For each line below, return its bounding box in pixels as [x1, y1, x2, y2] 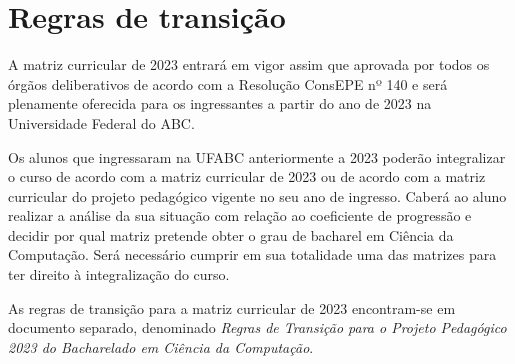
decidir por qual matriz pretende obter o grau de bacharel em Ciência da [8, 224, 454, 245]
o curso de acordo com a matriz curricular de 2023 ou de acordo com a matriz [8, 166, 486, 187]
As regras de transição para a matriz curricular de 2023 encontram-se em [8, 297, 456, 318]
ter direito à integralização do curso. [8, 264, 230, 285]
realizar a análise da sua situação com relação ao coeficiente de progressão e [8, 205, 472, 226]
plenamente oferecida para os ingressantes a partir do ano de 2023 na [8, 93, 432, 114]
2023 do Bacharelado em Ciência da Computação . [8, 336, 314, 357]
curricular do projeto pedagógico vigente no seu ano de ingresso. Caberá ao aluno [8, 185, 507, 206]
